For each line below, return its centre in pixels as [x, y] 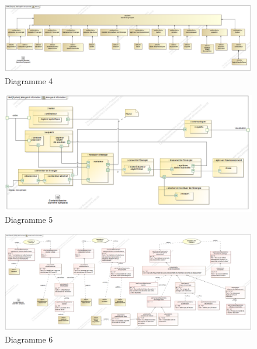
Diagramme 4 [29, 80]
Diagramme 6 [29, 339]
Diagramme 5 [29, 220]
